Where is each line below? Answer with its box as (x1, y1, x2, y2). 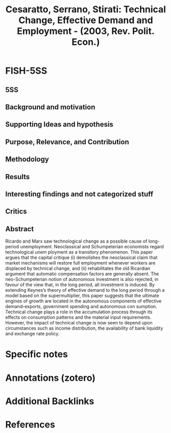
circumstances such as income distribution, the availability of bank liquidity (5, 325, 163, 331)
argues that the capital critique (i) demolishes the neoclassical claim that (5, 254, 158, 261)
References (5, 419, 55, 430)
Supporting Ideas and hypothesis (5, 120, 114, 129)
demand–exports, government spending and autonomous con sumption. (5, 304, 157, 310)
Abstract (5, 224, 34, 233)
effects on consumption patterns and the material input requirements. (5, 314, 152, 320)
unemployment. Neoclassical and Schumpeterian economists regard (20, 244, 164, 250)
